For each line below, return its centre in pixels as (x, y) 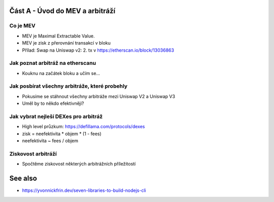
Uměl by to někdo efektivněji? (53, 103)
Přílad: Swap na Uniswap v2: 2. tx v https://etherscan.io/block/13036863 (98, 50)
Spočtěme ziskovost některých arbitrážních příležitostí (79, 164)
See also (23, 178)
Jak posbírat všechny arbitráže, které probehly (68, 86)
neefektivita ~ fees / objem (50, 141)
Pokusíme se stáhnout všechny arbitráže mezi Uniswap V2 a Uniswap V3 (98, 96)
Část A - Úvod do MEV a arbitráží (62, 11)
